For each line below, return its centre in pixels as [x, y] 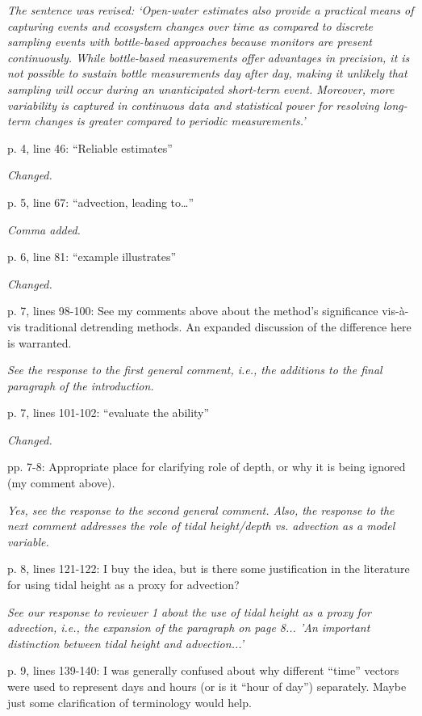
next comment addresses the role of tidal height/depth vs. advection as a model [201, 526]
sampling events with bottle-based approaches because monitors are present [190, 42]
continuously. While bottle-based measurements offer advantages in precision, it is [209, 57]
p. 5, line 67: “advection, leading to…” [101, 202]
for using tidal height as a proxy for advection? [123, 585]
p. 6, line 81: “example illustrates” [92, 257]
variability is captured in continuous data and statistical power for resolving [193, 105]
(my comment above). [61, 483]
